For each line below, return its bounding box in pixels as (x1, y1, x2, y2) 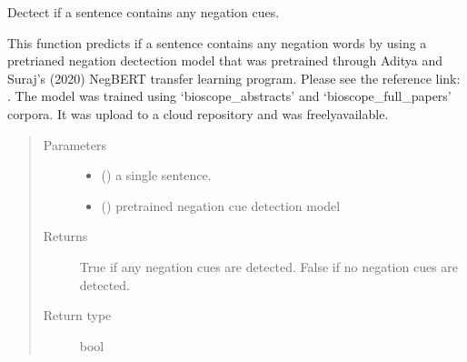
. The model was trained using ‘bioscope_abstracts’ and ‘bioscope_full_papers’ (7, 86, 452, 106)
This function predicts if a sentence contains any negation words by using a (7, 33, 427, 52)
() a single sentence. (101, 166, 212, 185)
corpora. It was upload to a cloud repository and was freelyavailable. (7, 104, 389, 123)
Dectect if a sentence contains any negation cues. (7, 3, 280, 21)
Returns (43, 226, 88, 246)
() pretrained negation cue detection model (101, 196, 341, 215)
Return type (43, 306, 112, 325)
